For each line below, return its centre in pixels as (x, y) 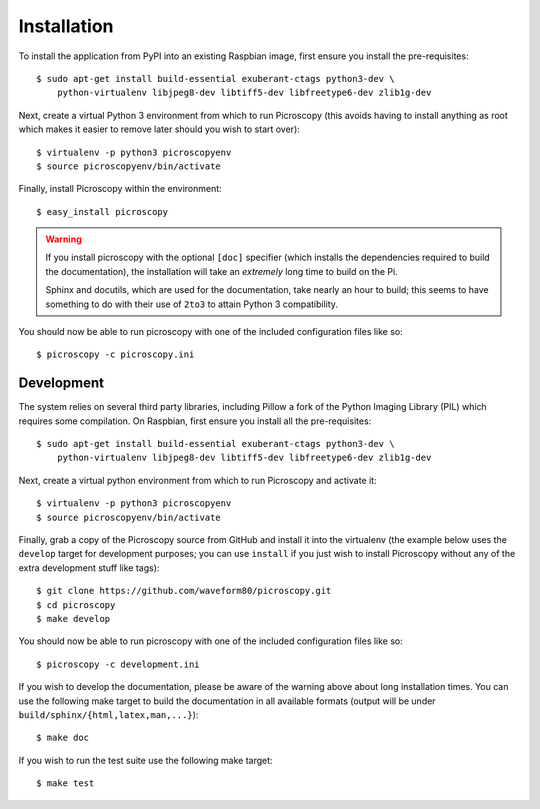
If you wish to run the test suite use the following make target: (146, 760)
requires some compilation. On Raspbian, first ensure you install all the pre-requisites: (195, 421)
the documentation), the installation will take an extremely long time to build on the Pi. (222, 271)
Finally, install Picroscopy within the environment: (120, 189)
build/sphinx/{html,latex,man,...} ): (108, 714)
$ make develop (73, 618)
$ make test (65, 783)
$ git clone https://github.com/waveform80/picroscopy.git (184, 591)
